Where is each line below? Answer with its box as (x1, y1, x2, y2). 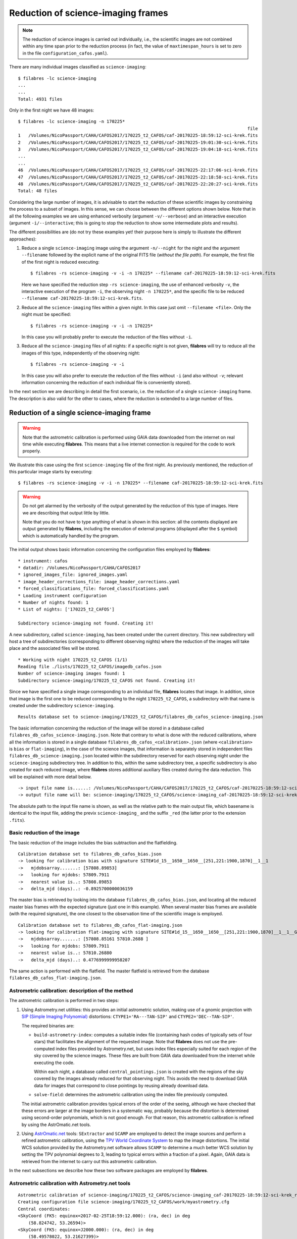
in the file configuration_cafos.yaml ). (22, 50, 108, 56)
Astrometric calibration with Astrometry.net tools (9, 1180, 131, 1186)
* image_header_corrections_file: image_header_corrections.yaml (18, 579, 180, 584)
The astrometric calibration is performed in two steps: (9, 998, 119, 1004)
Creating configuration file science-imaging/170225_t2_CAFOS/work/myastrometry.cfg (18, 1199, 230, 1205)
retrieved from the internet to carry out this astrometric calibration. (21, 1158, 157, 1164)
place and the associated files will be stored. (9, 645, 100, 651)
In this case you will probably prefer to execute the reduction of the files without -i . (21, 334, 193, 339)
